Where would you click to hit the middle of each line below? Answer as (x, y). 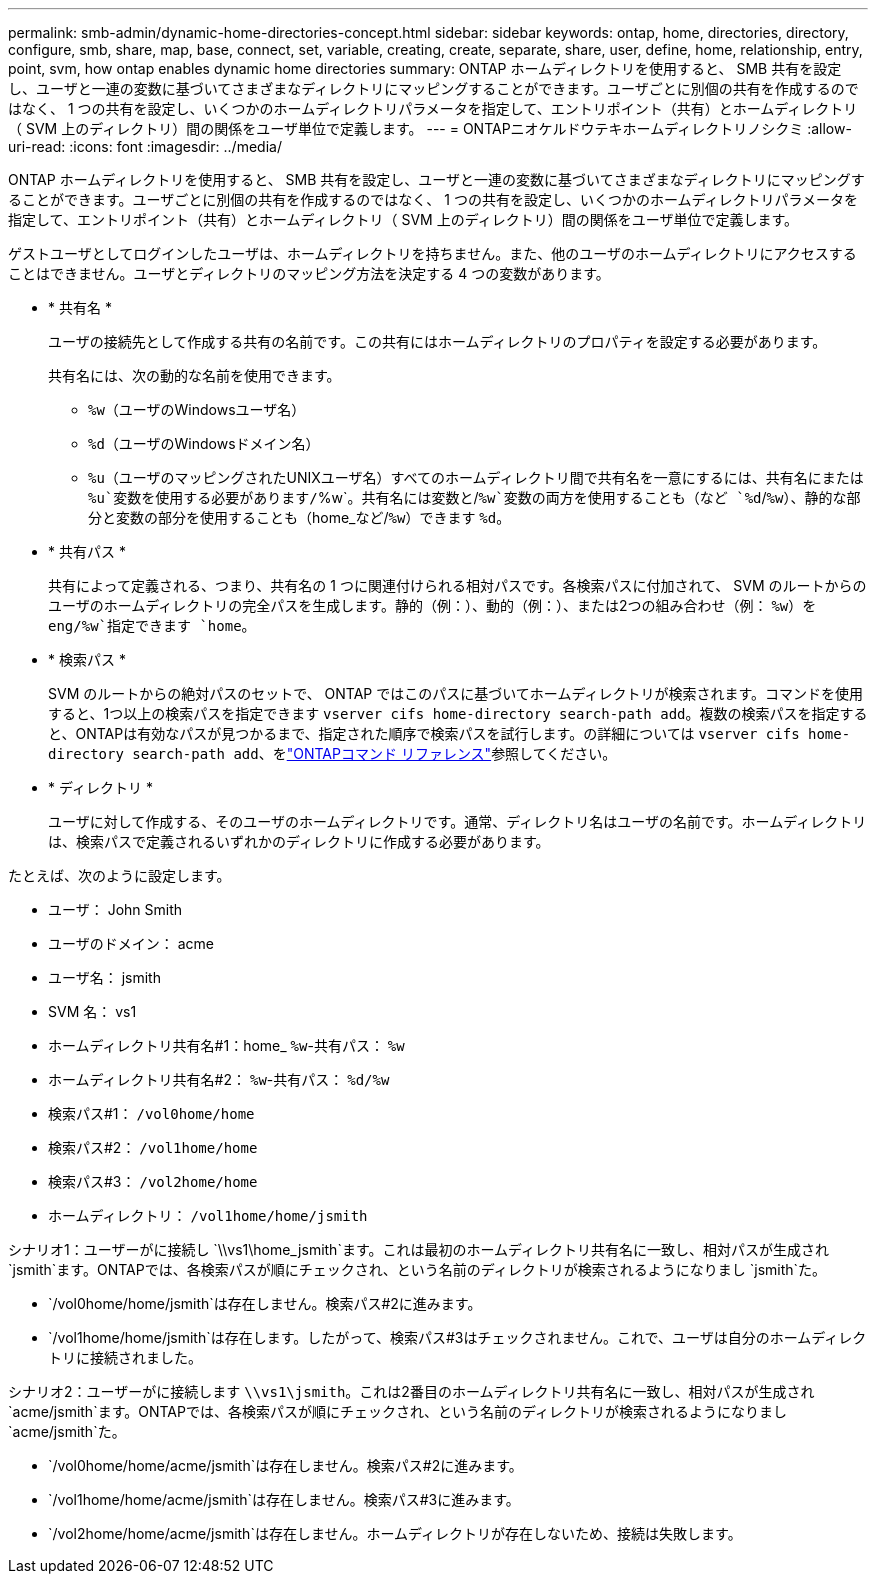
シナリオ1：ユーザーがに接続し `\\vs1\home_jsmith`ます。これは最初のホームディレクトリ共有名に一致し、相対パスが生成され (419, 1249)
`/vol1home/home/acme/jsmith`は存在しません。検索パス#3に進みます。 (284, 1499)
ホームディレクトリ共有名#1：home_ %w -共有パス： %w (226, 1045)
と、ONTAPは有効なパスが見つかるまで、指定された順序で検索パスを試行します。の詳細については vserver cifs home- (449, 733)
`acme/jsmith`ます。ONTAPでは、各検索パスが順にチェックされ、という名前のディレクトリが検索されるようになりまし (398, 1411)
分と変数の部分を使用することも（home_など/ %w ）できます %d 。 (299, 517)
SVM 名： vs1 (92, 1011)
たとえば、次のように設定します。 (119, 875)
